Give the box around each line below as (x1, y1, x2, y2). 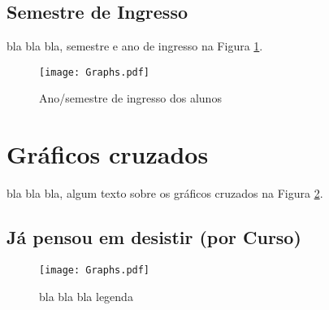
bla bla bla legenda (39, 287, 133, 304)
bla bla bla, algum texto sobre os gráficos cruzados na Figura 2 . (6, 185, 323, 202)
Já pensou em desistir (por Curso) (6, 225, 301, 250)
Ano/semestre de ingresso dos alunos (39, 90, 222, 107)
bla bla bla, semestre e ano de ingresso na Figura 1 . (6, 37, 263, 55)
